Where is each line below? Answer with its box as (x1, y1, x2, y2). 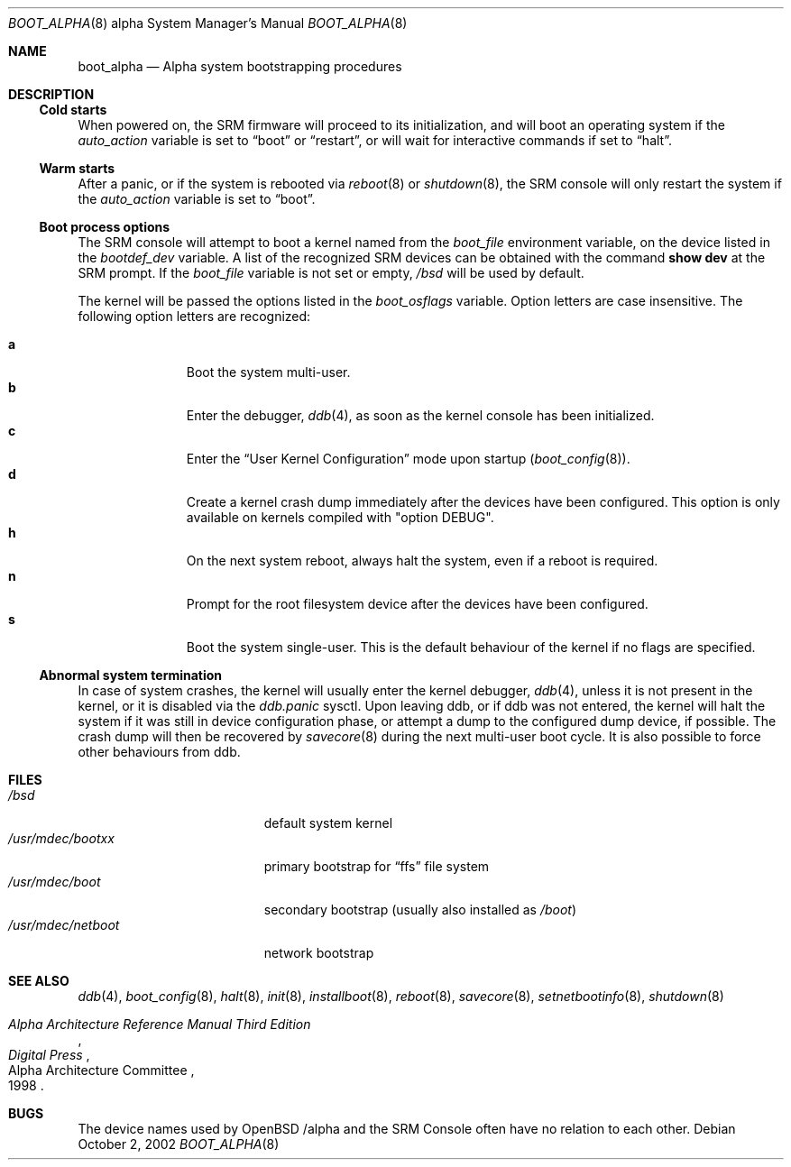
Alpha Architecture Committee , (8, 1062, 195, 1078)
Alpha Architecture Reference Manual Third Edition (8, 1016, 311, 1032)
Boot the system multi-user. (186, 364, 351, 380)
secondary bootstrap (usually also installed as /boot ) (263, 902, 577, 917)
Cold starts (39, 102, 107, 117)
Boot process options (39, 219, 170, 234)
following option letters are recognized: (78, 308, 311, 324)
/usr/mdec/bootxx (8, 831, 115, 846)
